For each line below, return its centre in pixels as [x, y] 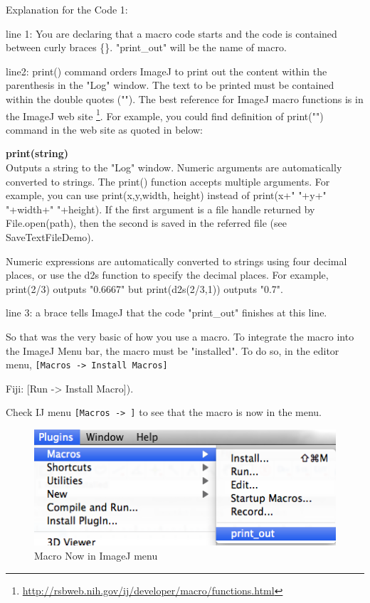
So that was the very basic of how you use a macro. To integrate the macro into [180, 336]
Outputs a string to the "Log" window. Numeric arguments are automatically [174, 167]
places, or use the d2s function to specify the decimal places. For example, [167, 275]
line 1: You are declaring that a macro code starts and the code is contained [171, 33]
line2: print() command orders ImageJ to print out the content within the [166, 71]
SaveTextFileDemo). [50, 236]
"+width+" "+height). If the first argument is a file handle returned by [160, 209]
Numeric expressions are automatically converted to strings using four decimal [176, 261]
